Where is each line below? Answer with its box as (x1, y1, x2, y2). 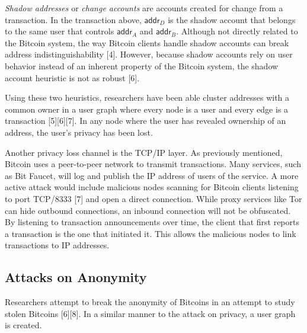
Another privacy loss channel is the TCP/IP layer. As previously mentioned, (5, 146, 283, 158)
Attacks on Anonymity (5, 268, 147, 286)
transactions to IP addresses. (5, 239, 110, 251)
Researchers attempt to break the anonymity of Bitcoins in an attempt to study (5, 296, 295, 308)
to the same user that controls (5, 25, 114, 37)
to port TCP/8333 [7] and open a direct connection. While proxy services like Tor (5, 192, 302, 204)
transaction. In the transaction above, (5, 13, 142, 25)
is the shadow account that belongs (168, 13, 296, 25)
